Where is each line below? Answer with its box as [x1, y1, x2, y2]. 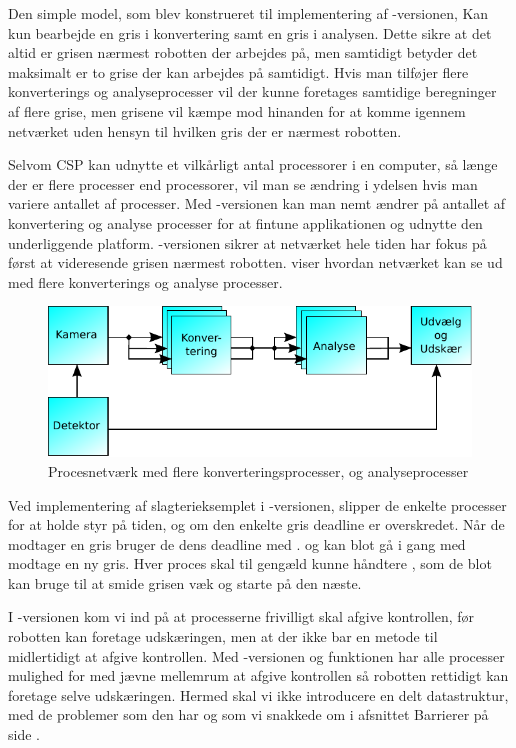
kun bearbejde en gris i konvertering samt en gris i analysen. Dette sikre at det [8, 22, 492, 43]
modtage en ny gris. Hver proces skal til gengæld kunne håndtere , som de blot [8, 553, 492, 574]
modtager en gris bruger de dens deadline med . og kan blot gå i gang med [8, 533, 466, 554]
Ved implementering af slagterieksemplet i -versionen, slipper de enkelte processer [8, 494, 507, 515]
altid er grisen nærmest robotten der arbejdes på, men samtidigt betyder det [8, 42, 478, 63]
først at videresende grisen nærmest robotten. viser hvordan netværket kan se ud [8, 252, 503, 273]
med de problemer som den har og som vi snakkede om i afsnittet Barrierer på [8, 704, 489, 725]
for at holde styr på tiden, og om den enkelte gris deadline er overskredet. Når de [8, 514, 505, 535]
